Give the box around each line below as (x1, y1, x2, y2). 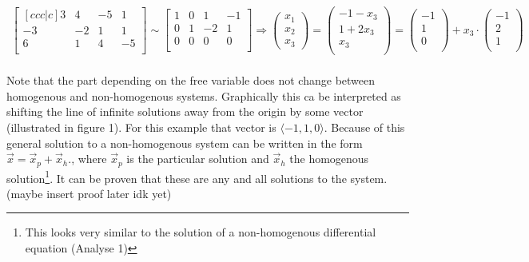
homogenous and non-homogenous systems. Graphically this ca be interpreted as (6, 87, 401, 104)
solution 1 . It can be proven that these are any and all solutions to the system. (6, 167, 388, 186)
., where (68, 150, 107, 167)
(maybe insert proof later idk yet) (6, 185, 172, 201)
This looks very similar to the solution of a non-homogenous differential (25, 224, 376, 240)
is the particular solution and (126, 150, 269, 167)
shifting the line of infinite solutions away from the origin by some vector (6, 103, 364, 120)
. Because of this (324, 118, 405, 135)
